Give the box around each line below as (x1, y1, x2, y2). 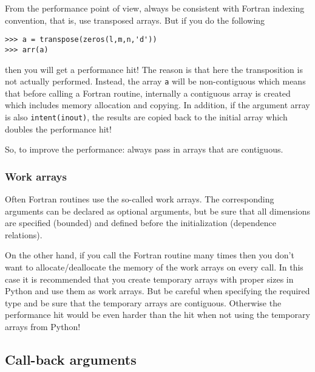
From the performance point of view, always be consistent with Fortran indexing (5, 2, 305, 14)
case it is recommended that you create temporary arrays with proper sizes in (5, 272, 294, 285)
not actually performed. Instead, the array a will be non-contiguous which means (5, 75, 306, 88)
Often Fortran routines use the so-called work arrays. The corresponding (5, 193, 274, 205)
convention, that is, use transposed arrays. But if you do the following (5, 13, 265, 26)
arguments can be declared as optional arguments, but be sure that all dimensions (5, 204, 311, 217)
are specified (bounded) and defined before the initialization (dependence (5, 216, 277, 229)
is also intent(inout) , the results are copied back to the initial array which (5, 110, 288, 123)
